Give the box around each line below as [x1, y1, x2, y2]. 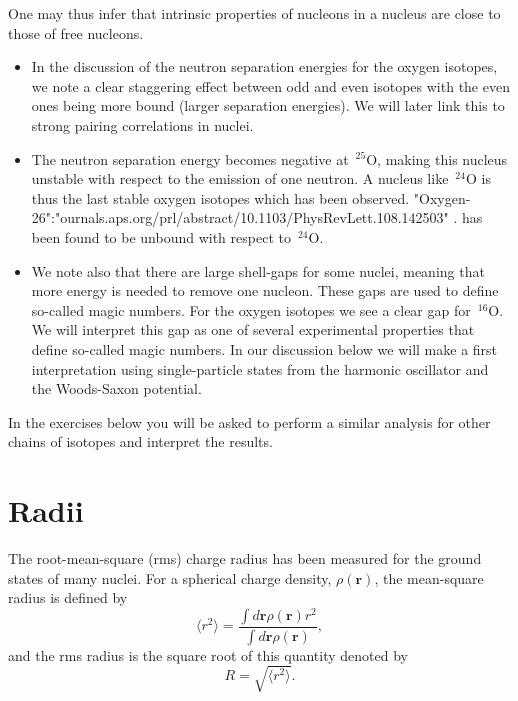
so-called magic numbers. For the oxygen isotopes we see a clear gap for [31, 299, 471, 320]
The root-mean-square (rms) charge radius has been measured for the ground [8, 548, 482, 568]
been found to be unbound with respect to [31, 226, 291, 247]
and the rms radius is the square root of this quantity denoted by [8, 644, 408, 665]
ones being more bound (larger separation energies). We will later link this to [31, 95, 505, 116]
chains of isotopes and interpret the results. [8, 431, 273, 452]
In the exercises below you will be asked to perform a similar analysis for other [8, 411, 491, 432]
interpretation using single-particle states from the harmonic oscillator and [31, 358, 489, 379]
